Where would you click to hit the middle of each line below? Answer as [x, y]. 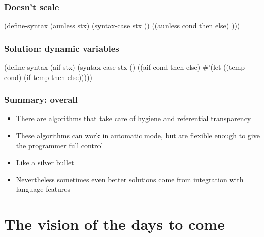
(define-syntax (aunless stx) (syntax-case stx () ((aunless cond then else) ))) [122, 26]
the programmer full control [59, 145]
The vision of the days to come [115, 224]
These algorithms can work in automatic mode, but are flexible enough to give [138, 135]
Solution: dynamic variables [62, 48]
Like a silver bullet [45, 162]
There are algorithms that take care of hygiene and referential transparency [134, 118]
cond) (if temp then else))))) [48, 77]
